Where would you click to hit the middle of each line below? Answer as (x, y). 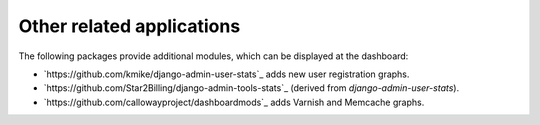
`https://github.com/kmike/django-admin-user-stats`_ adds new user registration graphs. (226, 74)
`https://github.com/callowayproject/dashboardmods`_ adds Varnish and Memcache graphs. (234, 102)
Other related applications (129, 26)
